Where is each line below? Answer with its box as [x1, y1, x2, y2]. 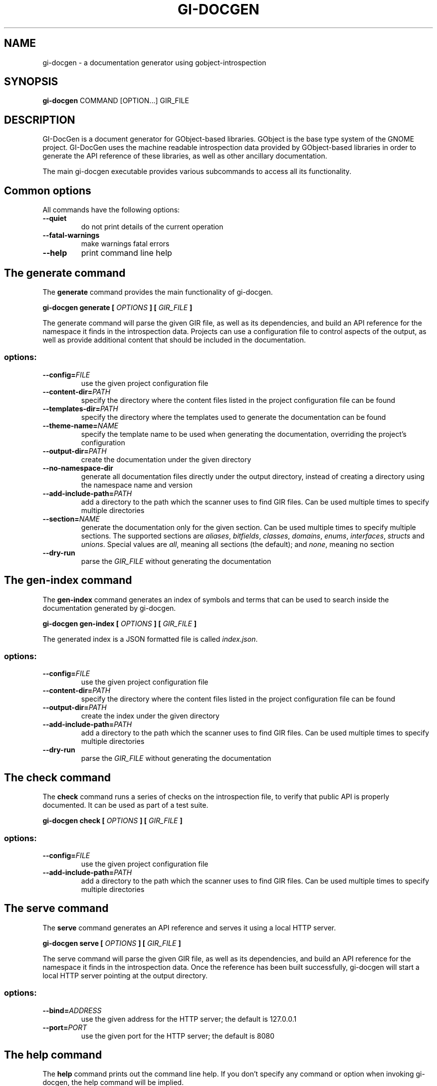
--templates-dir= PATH [42, 404, 118, 413]
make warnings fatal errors [81, 239, 170, 248]
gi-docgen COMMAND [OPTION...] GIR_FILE [42, 96, 189, 105]
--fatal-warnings [42, 231, 100, 240]
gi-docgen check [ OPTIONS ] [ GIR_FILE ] [42, 816, 183, 825]
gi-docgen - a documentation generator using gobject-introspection [42, 58, 266, 67]
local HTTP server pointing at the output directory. [42, 971, 208, 980]
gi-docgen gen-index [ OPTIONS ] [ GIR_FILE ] [42, 619, 197, 628]
